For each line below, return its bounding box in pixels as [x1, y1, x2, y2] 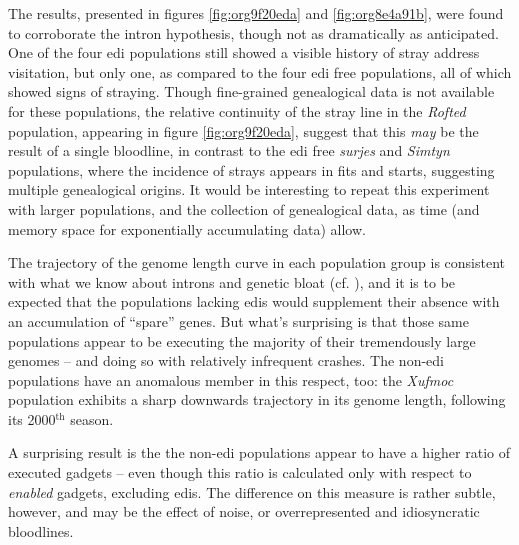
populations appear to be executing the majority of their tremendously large [8, 330, 476, 351]
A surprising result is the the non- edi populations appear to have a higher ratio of [8, 442, 510, 463]
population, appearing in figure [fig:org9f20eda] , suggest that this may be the [8, 120, 479, 141]
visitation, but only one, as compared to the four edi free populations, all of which [8, 61, 512, 82]
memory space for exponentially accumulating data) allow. [8, 218, 366, 239]
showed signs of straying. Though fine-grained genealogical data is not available [8, 81, 495, 102]
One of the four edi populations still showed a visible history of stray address [8, 42, 480, 63]
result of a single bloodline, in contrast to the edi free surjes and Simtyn [8, 140, 450, 161]
